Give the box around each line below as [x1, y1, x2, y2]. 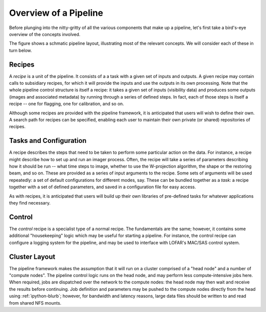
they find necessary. [9, 200, 51, 206]
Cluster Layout [9, 252, 56, 261]
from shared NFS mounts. [9, 300, 62, 306]
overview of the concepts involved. [9, 31, 81, 37]
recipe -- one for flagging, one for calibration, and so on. [9, 101, 124, 107]
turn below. [9, 47, 32, 53]
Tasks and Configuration [9, 137, 87, 145]
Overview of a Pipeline [9, 7, 103, 18]
